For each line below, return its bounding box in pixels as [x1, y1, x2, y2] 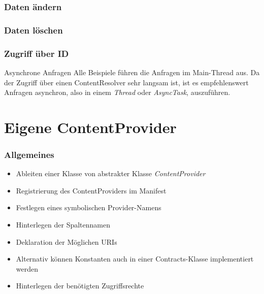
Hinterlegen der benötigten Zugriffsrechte [16, 280, 144, 291]
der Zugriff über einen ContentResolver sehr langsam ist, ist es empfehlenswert [4, 77, 249, 87]
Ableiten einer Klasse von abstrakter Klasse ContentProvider [16, 168, 206, 179]
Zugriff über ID [4, 47, 69, 59]
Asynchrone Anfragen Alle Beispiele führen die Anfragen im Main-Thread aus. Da [4, 67, 260, 77]
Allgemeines [4, 148, 54, 160]
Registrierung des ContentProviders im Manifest [16, 185, 167, 195]
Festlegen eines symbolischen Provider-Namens [16, 202, 161, 213]
